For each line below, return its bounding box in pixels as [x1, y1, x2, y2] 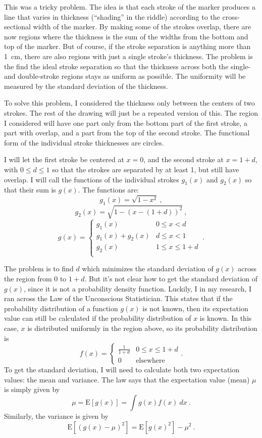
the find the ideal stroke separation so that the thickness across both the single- [4, 61, 250, 71]
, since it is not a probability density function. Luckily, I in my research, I [24, 283, 252, 294]
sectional [4, 21, 31, 32]
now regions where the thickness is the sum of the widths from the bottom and [4, 31, 248, 41]
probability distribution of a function [4, 303, 118, 313]
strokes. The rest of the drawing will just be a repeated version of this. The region [4, 107, 258, 118]
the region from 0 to [4, 273, 67, 284]
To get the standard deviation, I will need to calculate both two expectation [4, 364, 240, 375]
